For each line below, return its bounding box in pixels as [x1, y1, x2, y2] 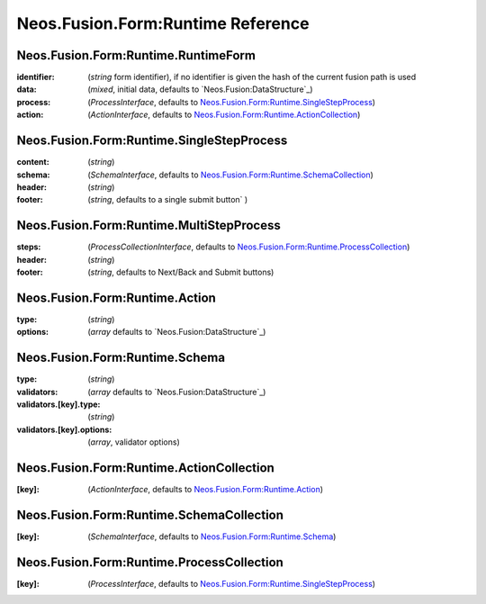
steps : [16, 241, 41, 252]
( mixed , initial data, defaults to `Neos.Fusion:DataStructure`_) [87, 84, 314, 95]
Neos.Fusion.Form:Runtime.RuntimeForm [16, 48, 256, 63]
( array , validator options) [87, 437, 180, 447]
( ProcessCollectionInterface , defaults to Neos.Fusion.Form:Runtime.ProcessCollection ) [87, 241, 410, 252]
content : [16, 157, 49, 167]
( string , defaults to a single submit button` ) [87, 194, 248, 205]
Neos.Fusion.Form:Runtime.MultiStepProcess [16, 218, 281, 233]
